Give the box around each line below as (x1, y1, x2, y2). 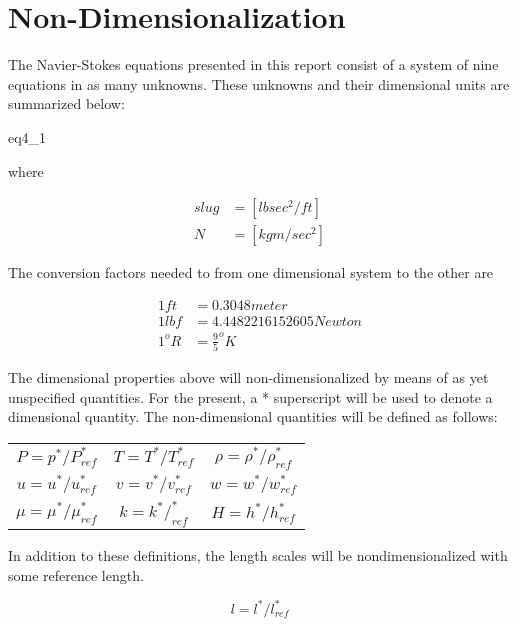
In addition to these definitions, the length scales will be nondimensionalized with (8, 544, 508, 565)
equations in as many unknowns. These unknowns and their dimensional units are (8, 73, 510, 94)
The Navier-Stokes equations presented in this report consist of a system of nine (8, 54, 499, 75)
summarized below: (8, 93, 125, 114)
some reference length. (8, 564, 144, 585)
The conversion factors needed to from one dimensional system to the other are (8, 262, 494, 283)
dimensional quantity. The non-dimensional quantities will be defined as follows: (8, 406, 498, 427)
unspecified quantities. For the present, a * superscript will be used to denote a (8, 386, 493, 407)
